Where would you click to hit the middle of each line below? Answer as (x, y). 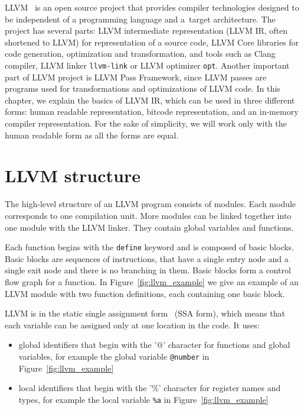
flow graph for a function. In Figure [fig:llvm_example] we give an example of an (152, 281)
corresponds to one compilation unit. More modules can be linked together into (148, 215)
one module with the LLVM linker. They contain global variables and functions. (149, 227)
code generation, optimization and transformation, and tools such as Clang (140, 54)
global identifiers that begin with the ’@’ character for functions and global (154, 345)
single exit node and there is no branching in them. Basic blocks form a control (148, 270)
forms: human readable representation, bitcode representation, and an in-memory (152, 112)
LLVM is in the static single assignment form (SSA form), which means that (145, 313)
